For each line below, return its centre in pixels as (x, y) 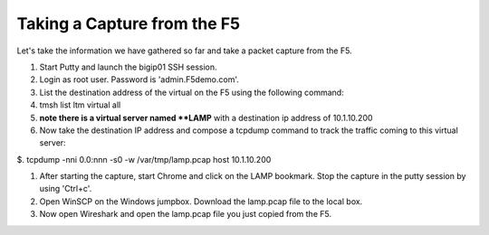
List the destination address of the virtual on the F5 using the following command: (192, 92)
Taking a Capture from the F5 (128, 23)
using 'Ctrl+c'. (66, 189)
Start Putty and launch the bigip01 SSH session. (128, 67)
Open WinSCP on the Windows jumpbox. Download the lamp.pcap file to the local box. (201, 201)
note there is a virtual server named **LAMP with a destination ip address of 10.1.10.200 (206, 117)
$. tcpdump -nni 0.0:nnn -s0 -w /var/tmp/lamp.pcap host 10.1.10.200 (144, 159)
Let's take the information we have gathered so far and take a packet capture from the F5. (184, 51)
